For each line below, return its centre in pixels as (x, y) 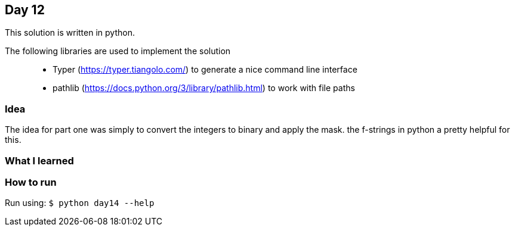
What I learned (39, 160)
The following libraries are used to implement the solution (118, 51)
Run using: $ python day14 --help (80, 203)
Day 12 (25, 10)
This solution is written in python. (70, 33)
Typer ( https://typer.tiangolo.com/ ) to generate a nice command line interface (205, 70)
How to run (31, 182)
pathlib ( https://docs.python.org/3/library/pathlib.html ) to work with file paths (204, 88)
